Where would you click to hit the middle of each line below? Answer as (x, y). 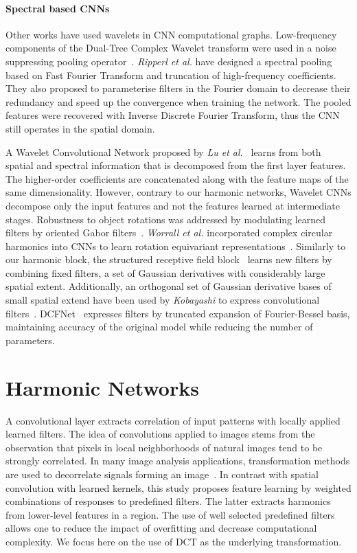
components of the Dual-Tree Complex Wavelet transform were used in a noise (171, 48)
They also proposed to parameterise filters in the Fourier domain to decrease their (178, 88)
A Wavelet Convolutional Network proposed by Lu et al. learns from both (163, 151)
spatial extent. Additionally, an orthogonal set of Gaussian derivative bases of (169, 286)
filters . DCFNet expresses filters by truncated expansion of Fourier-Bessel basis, (178, 313)
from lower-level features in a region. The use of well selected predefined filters (170, 514)
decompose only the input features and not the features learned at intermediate (173, 205)
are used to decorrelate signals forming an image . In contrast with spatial (162, 474)
